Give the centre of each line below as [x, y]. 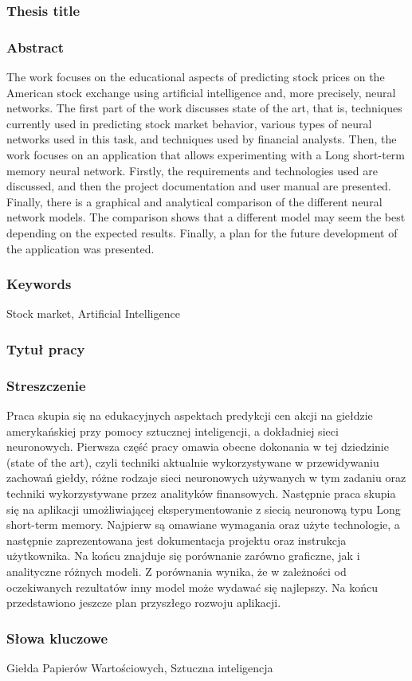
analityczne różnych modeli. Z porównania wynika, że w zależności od [177, 571]
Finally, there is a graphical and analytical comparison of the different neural [194, 201]
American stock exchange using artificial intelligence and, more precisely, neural [201, 92]
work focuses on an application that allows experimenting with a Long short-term [206, 155]
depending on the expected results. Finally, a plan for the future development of [202, 233]
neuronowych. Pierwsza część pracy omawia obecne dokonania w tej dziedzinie [198, 446]
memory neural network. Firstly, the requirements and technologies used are [192, 170]
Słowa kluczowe [57, 638]
